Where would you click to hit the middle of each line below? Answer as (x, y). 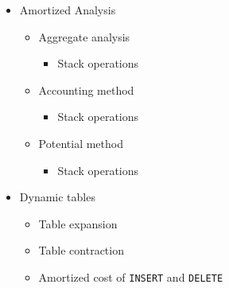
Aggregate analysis (84, 36)
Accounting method (86, 90)
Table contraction (81, 250)
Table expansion (78, 223)
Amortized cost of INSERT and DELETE (131, 276)
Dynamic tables (57, 197)
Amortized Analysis (68, 10)
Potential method (81, 143)
